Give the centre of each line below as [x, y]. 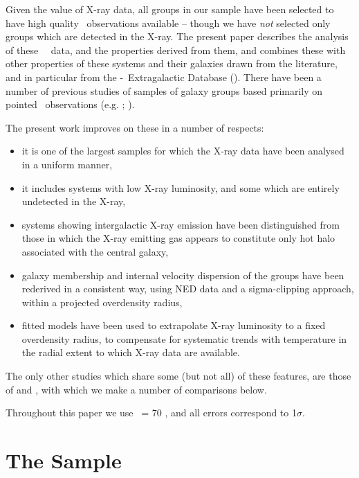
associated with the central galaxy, [95, 251]
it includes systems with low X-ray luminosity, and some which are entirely [181, 187]
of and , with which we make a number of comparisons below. [136, 389]
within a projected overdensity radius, [102, 302]
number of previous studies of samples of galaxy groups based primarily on [164, 90]
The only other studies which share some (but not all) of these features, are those [178, 376]
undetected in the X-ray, [74, 201]
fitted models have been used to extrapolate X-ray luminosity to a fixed [174, 325]
